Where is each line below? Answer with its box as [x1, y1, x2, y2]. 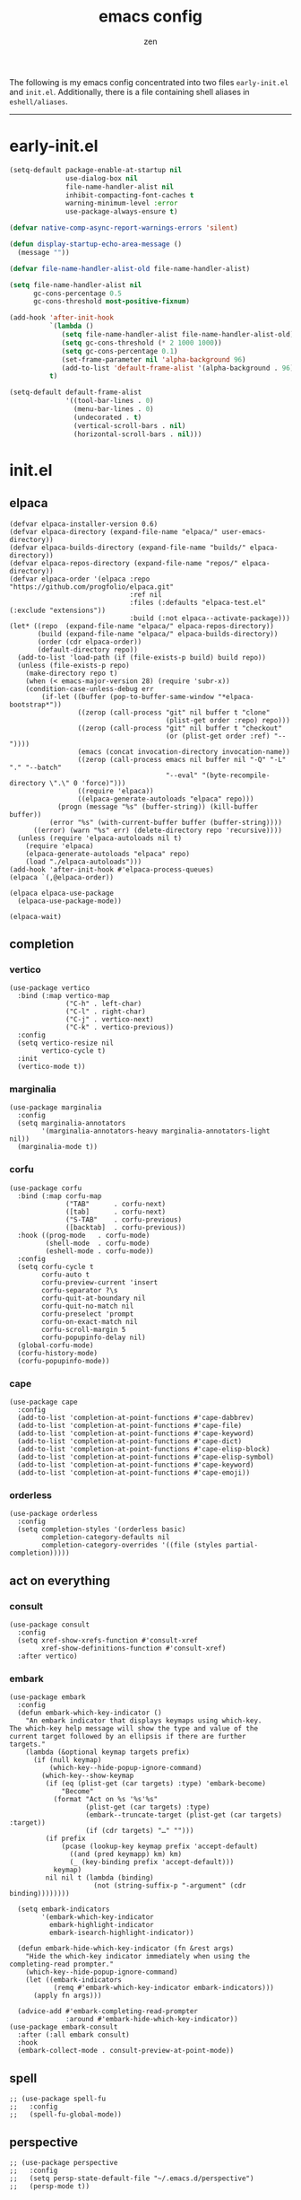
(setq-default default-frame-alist [9, 388, 142, 397]
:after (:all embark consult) [17, 2030, 130, 2039]
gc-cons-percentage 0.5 [32, 289, 123, 298]
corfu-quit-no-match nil [41, 1302, 134, 1310]
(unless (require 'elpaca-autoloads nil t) [17, 833, 182, 843]
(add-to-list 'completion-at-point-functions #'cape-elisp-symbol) [17, 1452, 275, 1462]
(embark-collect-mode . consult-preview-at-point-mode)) [17, 2047, 235, 2055]
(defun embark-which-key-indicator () [17, 1708, 163, 1718]
